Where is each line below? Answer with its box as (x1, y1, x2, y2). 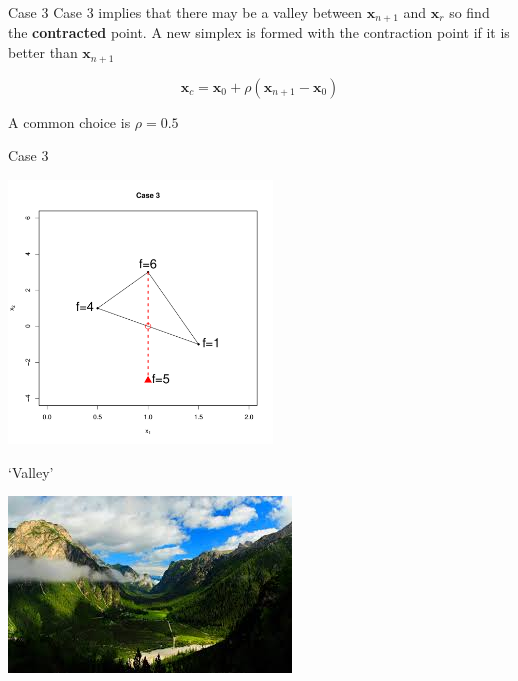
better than (8, 42, 78, 63)
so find (449, 2, 490, 22)
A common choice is (8, 111, 131, 132)
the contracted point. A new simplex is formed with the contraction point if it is (8, 22, 510, 43)
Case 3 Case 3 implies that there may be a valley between (8, 2, 363, 22)
